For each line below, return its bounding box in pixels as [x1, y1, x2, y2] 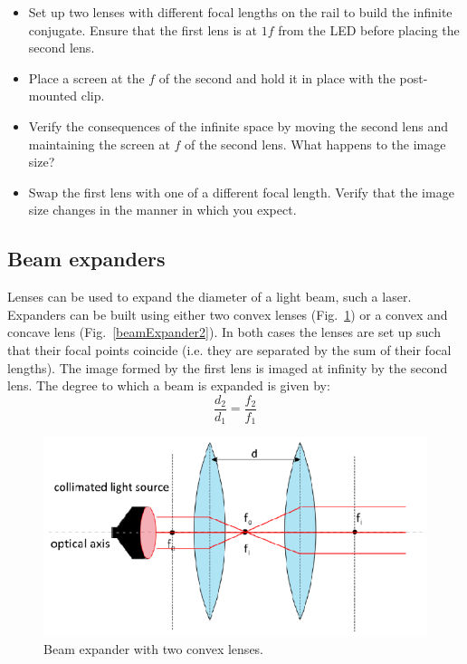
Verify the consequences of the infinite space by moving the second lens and [28, 116, 448, 135]
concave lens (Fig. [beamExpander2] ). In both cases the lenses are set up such [7, 322, 441, 342]
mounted [28, 86, 78, 105]
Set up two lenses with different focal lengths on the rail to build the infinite [28, 3, 453, 21]
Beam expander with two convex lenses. [43, 640, 264, 659]
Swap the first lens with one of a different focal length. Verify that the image [28, 182, 454, 201]
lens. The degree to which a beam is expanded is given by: [7, 376, 330, 395]
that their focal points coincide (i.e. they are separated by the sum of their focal [7, 340, 452, 359]
